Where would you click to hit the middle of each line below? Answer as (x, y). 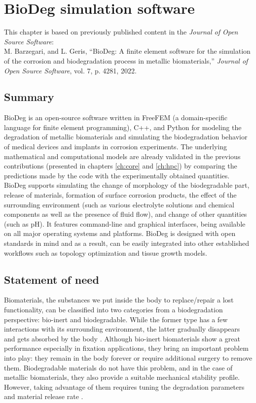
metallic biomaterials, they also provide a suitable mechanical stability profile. (122, 377)
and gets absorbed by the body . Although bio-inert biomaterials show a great (122, 338)
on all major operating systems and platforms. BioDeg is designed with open (120, 233)
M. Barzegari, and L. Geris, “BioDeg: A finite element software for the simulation (127, 51)
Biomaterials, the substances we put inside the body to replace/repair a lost (119, 300)
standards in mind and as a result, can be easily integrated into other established (127, 243)
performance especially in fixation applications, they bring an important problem (126, 348)
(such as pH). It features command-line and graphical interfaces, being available (125, 223)
